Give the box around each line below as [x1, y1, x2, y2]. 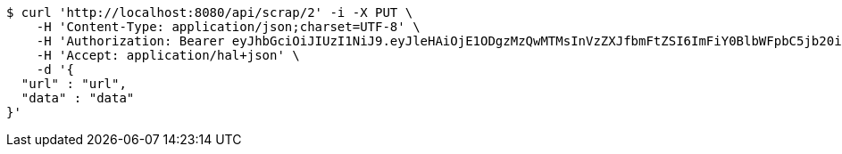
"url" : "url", [21, 77, 127, 91]
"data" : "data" [21, 91, 135, 105]
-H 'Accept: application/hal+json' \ [36, 48, 300, 62]
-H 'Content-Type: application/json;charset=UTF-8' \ [36, 20, 421, 34]
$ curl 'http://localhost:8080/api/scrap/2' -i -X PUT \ [6, 5, 413, 20]
